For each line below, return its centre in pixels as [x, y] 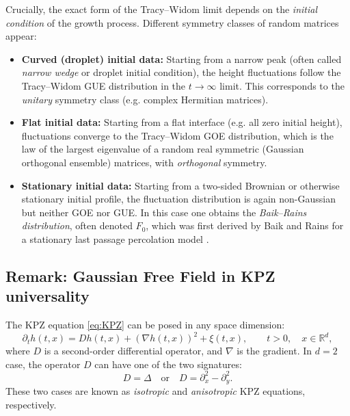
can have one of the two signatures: [168, 364]
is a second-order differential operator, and [133, 351]
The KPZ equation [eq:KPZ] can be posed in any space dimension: [145, 325]
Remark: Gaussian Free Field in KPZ [140, 275]
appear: [21, 36]
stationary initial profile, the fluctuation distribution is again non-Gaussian [178, 199]
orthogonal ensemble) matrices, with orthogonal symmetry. [144, 162]
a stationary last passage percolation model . [115, 238]
